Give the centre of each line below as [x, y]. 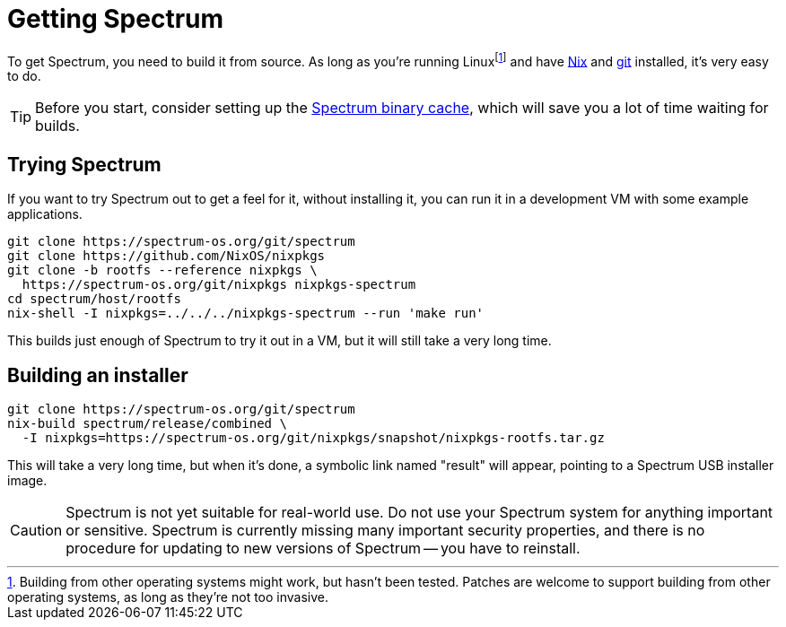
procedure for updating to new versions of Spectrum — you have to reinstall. [323, 549]
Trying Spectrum [84, 164]
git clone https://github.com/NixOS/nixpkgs [166, 256]
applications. [45, 214]
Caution [36, 531]
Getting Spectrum [116, 19]
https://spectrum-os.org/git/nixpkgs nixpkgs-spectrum [219, 285]
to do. [24, 76]
